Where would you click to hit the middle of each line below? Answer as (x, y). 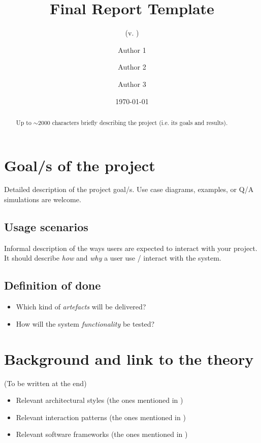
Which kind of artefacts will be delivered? (81, 307)
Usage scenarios (46, 227)
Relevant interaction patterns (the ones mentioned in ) (101, 417)
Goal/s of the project (80, 165)
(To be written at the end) (45, 383)
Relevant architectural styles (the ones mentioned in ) (100, 400)
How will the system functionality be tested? (85, 323)
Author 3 (132, 84)
